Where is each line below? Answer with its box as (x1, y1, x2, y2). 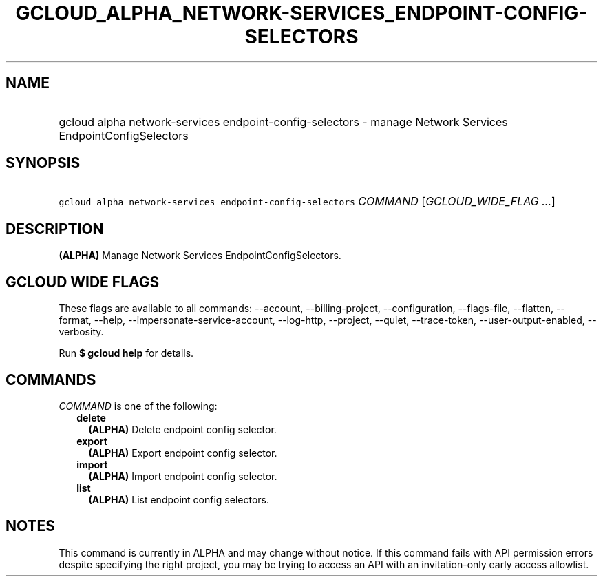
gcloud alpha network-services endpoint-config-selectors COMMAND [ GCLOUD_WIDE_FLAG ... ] (59, 194, 556, 209)
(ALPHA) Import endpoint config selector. (88, 470, 277, 482)
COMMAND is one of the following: (59, 399, 218, 412)
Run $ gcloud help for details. (59, 347, 194, 360)
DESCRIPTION (6, 220, 104, 238)
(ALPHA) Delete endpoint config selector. (88, 423, 277, 435)
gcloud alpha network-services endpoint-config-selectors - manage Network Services (59, 114, 508, 129)
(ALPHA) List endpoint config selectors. (88, 493, 269, 506)
